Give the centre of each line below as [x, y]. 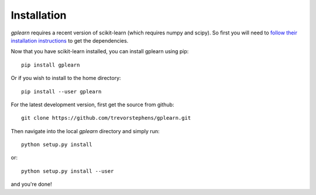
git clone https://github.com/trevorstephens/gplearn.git [106, 118]
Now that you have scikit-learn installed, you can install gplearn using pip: [100, 51]
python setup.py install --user [68, 171]
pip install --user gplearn [61, 91]
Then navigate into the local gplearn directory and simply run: [85, 131]
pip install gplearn [51, 65]
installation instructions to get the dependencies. [70, 40]
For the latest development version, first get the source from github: [92, 105]
